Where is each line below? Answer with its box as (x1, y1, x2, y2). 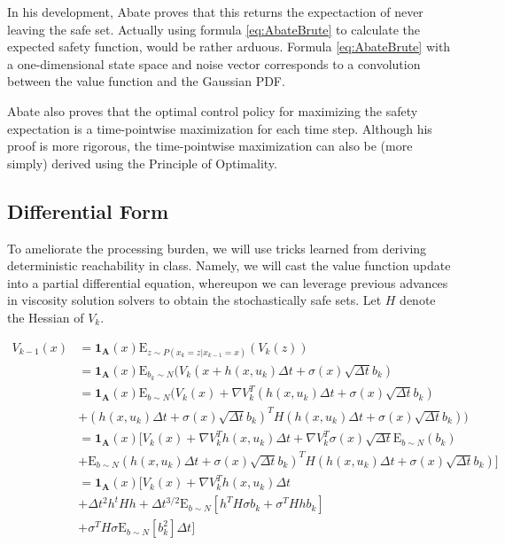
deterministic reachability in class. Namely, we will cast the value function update (7, 256, 451, 275)
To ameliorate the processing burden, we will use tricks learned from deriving (7, 238, 427, 257)
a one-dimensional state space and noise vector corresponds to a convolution (7, 54, 421, 73)
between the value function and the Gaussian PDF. (7, 72, 285, 90)
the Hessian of (7, 308, 84, 326)
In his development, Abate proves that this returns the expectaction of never (7, 3, 423, 20)
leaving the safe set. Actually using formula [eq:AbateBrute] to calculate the (7, 19, 420, 38)
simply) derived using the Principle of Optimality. (7, 153, 277, 172)
